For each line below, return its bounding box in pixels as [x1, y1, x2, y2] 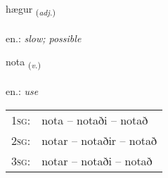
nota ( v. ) [6, 54, 41, 71]
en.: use [6, 84, 39, 98]
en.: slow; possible [6, 30, 82, 45]
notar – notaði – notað [41, 152, 153, 169]
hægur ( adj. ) [6, 1, 56, 18]
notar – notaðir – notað [41, 132, 157, 148]
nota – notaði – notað [41, 111, 148, 128]
